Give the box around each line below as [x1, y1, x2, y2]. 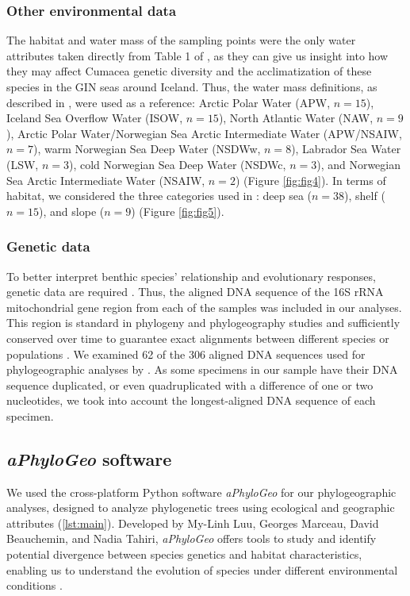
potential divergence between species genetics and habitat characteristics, [6, 546, 362, 563]
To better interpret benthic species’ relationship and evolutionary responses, [6, 267, 376, 284]
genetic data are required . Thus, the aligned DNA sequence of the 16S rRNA [6, 283, 384, 300]
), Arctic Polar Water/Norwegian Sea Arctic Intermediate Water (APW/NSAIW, [6, 125, 402, 141]
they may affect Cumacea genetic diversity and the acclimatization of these [6, 63, 372, 79]
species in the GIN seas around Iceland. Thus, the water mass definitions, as [6, 79, 377, 94]
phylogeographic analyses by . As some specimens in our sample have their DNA [6, 361, 398, 378]
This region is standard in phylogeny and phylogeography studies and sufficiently [6, 314, 400, 331]
